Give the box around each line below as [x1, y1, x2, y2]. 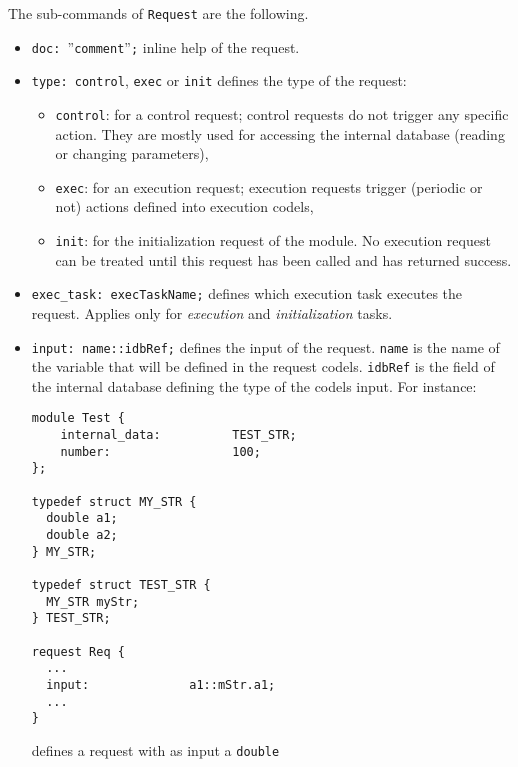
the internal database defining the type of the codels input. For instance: [31, 375, 477, 396]
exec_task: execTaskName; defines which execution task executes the [31, 283, 463, 304]
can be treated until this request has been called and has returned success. [55, 249, 512, 270]
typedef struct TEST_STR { [31, 578, 211, 593]
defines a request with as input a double [31, 739, 280, 760]
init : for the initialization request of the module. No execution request [55, 230, 491, 251]
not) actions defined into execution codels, [55, 196, 314, 217]
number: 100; [60, 444, 261, 459]
